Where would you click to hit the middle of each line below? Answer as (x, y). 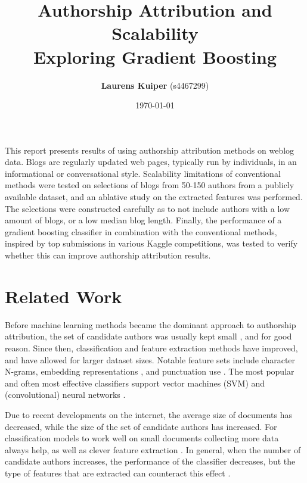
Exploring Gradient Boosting (155, 56)
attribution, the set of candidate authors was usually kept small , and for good (148, 336)
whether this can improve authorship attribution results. (108, 255)
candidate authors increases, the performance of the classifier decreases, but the (150, 461)
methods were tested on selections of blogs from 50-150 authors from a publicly (150, 185)
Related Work (63, 296)
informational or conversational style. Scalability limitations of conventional (143, 173)
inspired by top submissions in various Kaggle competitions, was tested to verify (151, 243)
